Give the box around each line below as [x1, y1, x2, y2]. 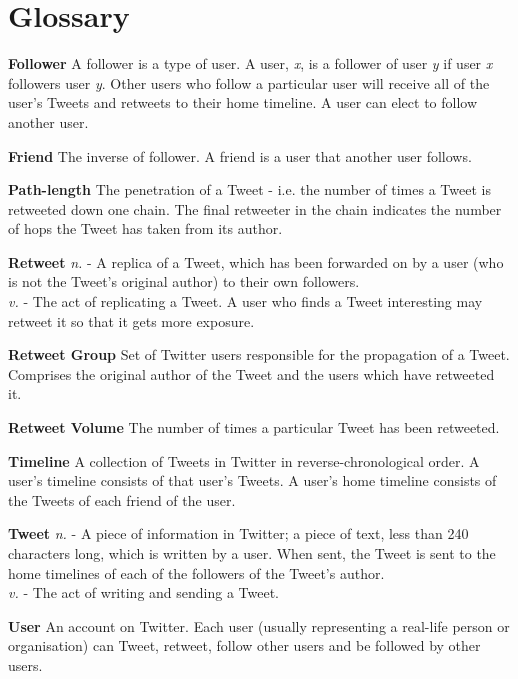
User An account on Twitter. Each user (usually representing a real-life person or [8, 615, 510, 636]
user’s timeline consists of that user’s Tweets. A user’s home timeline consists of [8, 470, 497, 491]
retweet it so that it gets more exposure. [8, 310, 255, 331]
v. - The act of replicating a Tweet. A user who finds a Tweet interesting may [8, 291, 483, 312]
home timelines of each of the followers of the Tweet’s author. [8, 562, 385, 583]
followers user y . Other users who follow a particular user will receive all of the [8, 72, 490, 93]
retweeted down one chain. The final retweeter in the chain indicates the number [8, 198, 502, 219]
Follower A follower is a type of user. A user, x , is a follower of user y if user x [8, 53, 493, 74]
